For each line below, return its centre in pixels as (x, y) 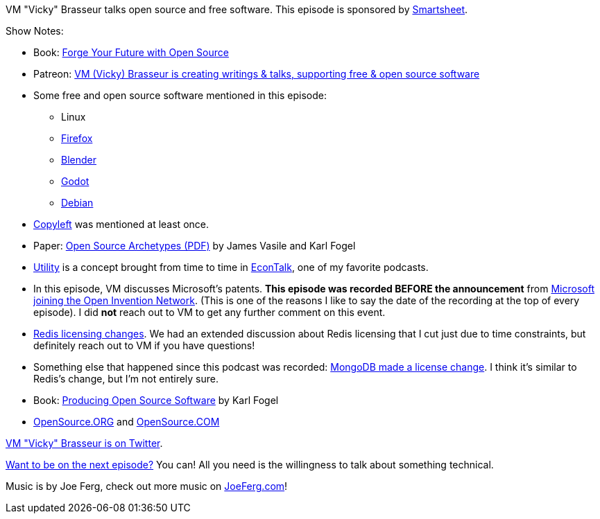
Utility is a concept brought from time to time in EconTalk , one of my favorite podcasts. (231, 267)
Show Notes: (35, 31)
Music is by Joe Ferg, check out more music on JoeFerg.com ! (147, 486)
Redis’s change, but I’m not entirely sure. (126, 379)
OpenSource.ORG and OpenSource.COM (127, 422)
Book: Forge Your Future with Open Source (131, 52)
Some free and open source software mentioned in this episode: (180, 95)
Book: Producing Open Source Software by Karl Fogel (156, 400)
